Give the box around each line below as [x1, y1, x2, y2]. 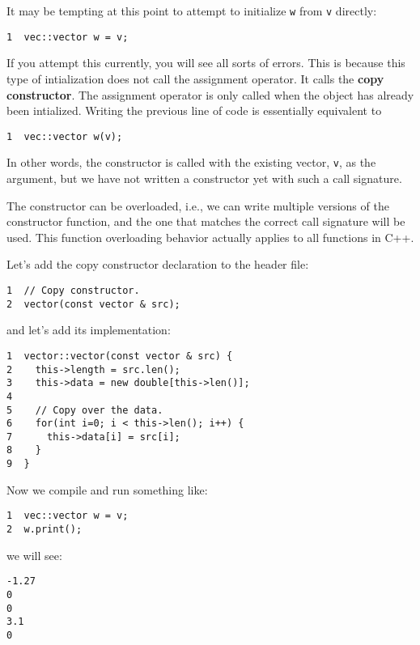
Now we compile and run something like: [6, 481, 208, 498]
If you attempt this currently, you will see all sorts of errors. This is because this [6, 54, 405, 71]
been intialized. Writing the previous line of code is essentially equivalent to [6, 102, 382, 119]
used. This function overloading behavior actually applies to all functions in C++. [6, 228, 414, 245]
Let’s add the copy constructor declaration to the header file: [6, 256, 309, 273]
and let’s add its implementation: [6, 321, 171, 338]
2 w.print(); [6, 524, 83, 536]
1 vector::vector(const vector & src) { [6, 350, 233, 362]
